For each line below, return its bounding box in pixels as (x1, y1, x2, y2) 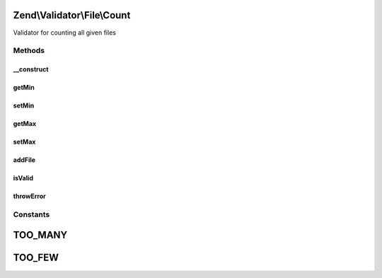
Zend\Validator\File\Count (13, 9, 131, 21)
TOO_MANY (13, 229, 68, 241)
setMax (13, 138, 36, 146)
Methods (13, 46, 45, 56)
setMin (13, 101, 35, 110)
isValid (13, 174, 34, 183)
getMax (13, 120, 37, 128)
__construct (13, 65, 49, 74)
